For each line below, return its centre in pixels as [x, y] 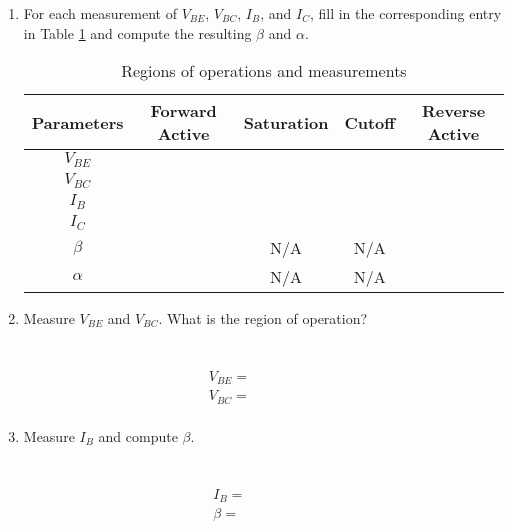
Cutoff [370, 122]
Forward [183, 111]
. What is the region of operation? [263, 317]
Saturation [286, 122]
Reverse [453, 111]
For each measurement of [100, 13]
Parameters [77, 122]
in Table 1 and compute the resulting [137, 32]
